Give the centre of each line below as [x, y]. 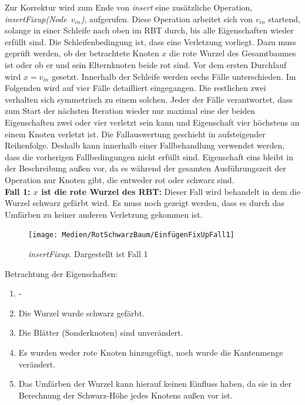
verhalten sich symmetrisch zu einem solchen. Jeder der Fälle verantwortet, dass [149, 99]
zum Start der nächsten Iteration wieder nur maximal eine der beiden [130, 111]
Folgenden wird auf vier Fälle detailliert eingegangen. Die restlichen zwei [135, 88]
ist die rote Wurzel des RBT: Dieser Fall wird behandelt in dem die [171, 191]
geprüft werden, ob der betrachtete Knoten [82, 53]
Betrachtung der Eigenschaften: [61, 273]
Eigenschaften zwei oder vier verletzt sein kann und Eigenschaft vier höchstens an [152, 122]
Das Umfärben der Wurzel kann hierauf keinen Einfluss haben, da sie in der [155, 384]
